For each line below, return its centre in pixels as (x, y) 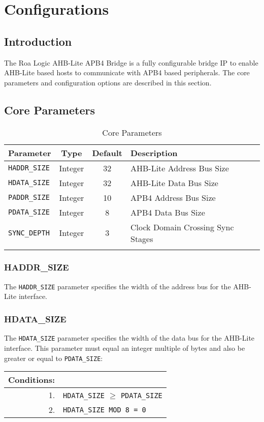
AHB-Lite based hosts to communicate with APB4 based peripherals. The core (127, 72)
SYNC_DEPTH (29, 233)
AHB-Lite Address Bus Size (180, 168)
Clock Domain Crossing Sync (182, 227)
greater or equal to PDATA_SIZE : (54, 358)
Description (154, 153)
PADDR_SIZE (29, 198)
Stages (142, 238)
